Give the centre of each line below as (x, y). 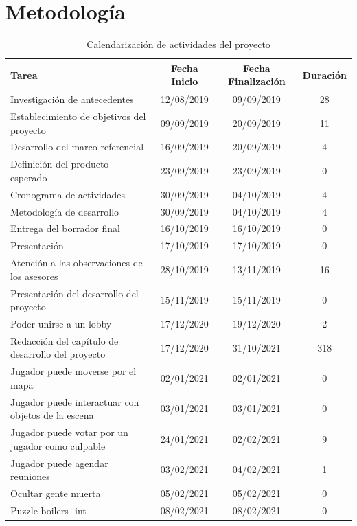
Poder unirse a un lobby (61, 323)
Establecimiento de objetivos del (78, 116)
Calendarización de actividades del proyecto (178, 44)
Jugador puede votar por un (69, 432)
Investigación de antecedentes (72, 99)
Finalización (256, 81)
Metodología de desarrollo (65, 211)
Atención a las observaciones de (77, 263)
